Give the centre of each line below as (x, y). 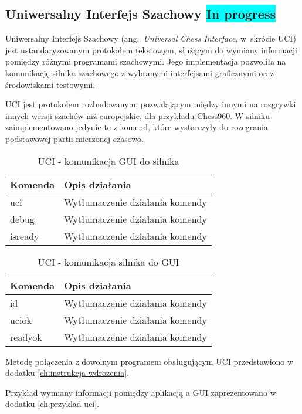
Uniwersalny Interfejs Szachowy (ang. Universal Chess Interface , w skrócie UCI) (151, 38)
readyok (26, 337)
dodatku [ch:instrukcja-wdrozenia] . (67, 373)
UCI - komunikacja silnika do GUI (108, 262)
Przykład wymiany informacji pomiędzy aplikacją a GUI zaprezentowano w (141, 392)
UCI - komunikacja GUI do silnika (108, 161)
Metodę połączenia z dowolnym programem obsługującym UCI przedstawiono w (150, 361)
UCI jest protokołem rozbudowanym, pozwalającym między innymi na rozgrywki (151, 104)
